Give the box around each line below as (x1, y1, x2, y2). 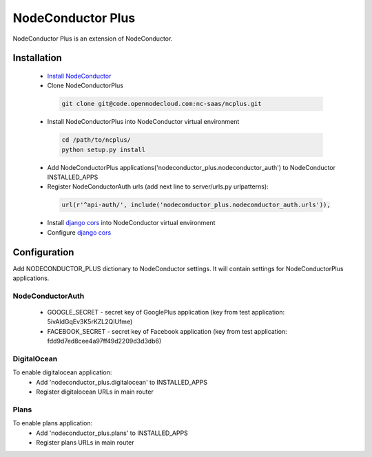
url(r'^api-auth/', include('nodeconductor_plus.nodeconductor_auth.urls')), (61, 201, 331, 209)
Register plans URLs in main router (36, 438, 134, 447)
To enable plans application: (12, 419, 93, 427)
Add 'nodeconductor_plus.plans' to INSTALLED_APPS (36, 429, 189, 437)
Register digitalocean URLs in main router (36, 387, 154, 396)
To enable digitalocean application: (12, 368, 112, 376)
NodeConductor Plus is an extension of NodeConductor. (12, 34, 173, 43)
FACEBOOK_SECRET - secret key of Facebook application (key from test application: (47, 327, 287, 335)
